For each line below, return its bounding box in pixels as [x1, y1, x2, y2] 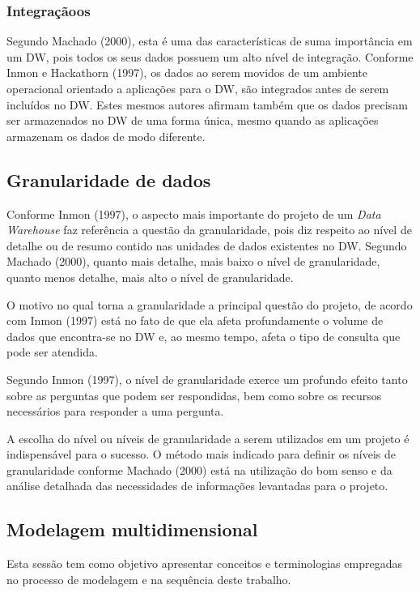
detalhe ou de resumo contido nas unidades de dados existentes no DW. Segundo [6, 237, 407, 254]
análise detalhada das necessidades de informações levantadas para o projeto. [6, 477, 388, 494]
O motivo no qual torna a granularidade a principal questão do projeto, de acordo [6, 296, 413, 313]
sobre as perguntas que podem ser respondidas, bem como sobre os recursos [6, 386, 382, 403]
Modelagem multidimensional [6, 517, 258, 542]
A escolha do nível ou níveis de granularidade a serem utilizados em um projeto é [6, 429, 409, 446]
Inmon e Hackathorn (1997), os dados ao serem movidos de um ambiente [6, 64, 367, 81]
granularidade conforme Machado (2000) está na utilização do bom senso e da [6, 461, 392, 478]
